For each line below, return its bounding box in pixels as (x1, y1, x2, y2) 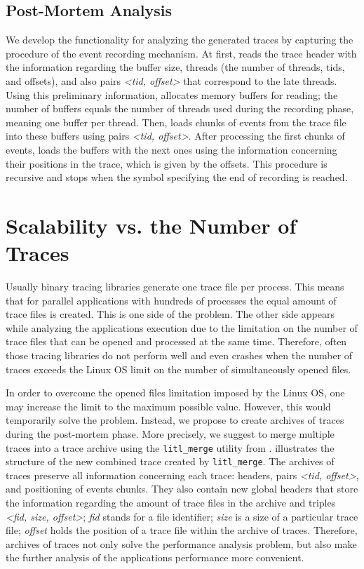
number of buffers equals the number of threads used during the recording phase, (6, 101, 354, 116)
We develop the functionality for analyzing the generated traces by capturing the (6, 32, 353, 47)
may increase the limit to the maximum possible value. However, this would (6, 399, 331, 413)
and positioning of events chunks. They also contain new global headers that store (6, 481, 358, 496)
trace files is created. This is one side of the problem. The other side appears (6, 307, 335, 321)
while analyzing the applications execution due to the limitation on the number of (6, 320, 358, 335)
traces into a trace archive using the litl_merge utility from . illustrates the (6, 440, 335, 455)
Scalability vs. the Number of (6, 210, 297, 239)
